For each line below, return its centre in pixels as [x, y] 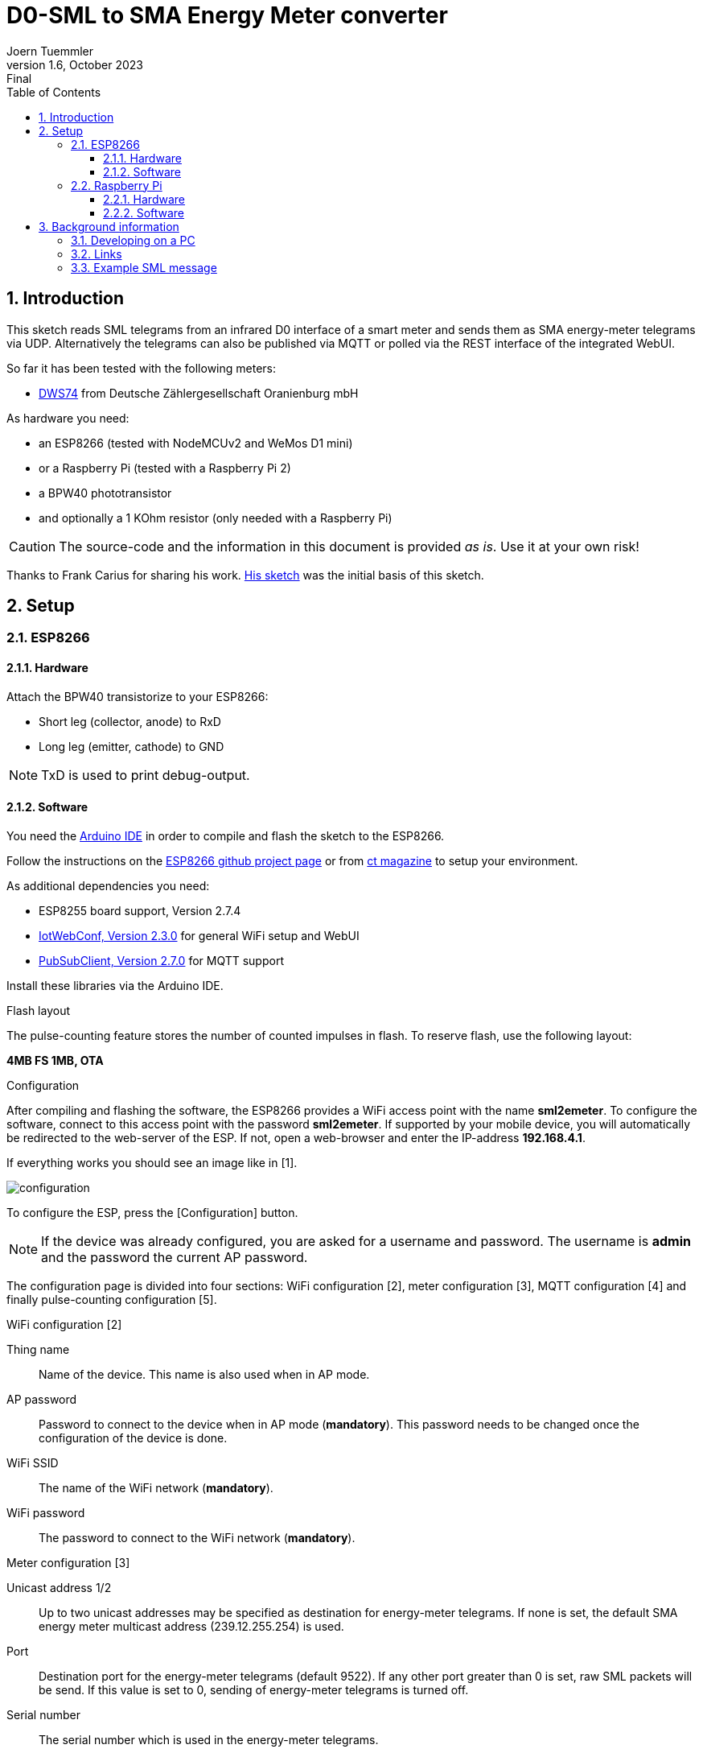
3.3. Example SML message [144, 267]
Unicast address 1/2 [59, 1587]
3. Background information [109, 226]
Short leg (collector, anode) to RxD [130, 721]
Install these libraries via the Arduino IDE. [115, 985]
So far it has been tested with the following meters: [141, 368]
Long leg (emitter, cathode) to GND [132, 746]
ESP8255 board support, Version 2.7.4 [140, 910]
